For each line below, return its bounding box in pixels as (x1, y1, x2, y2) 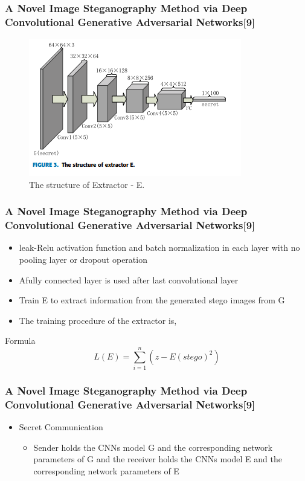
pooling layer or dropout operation (19, 253, 147, 266)
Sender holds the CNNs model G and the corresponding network (33, 441, 272, 453)
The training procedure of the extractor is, (19, 314, 177, 326)
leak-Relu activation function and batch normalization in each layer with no (19, 241, 300, 254)
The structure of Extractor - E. (29, 178, 145, 190)
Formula (5, 334, 36, 347)
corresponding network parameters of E (33, 465, 179, 477)
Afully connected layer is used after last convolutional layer (19, 273, 239, 286)
